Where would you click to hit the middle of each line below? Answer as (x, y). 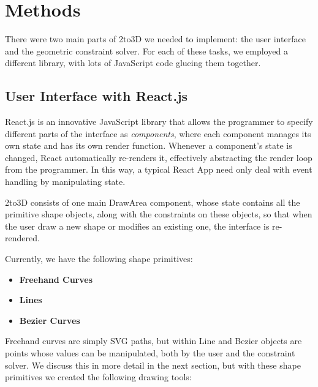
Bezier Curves (50, 320)
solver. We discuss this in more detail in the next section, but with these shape (153, 365)
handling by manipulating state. (65, 182)
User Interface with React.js (97, 96)
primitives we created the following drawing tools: (98, 377)
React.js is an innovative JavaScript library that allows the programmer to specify (159, 122)
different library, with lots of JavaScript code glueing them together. (133, 63)
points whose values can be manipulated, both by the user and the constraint (150, 353)
